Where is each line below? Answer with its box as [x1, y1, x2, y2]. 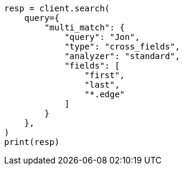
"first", [84, 70, 125, 80]
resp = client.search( [4, 4, 110, 13]
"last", [84, 80, 120, 89]
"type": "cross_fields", [64, 42, 181, 51]
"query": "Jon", [64, 32, 140, 42]
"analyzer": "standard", [64, 51, 181, 61]
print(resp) [4, 137, 60, 147]
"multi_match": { [44, 23, 125, 32]
